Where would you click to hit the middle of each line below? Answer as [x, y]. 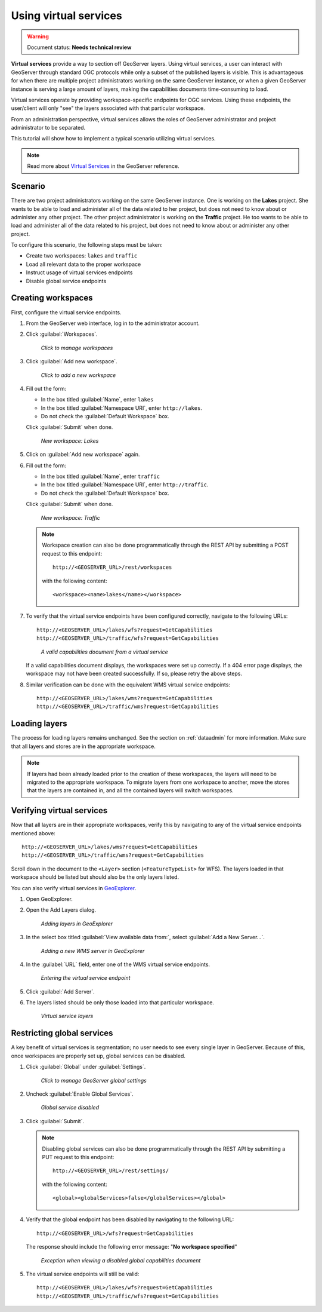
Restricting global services [62, 1033]
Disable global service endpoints [66, 281]
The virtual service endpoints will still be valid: [83, 1274]
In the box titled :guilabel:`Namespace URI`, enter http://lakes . [122, 408]
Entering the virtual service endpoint [86, 978]
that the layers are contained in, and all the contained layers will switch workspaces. [130, 790]
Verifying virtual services [59, 810]
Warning [38, 36]
